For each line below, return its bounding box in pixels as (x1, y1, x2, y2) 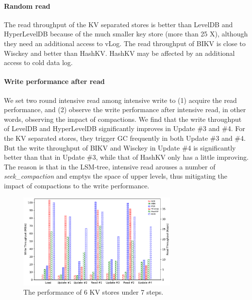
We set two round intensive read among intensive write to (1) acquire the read (4, 95, 237, 105)
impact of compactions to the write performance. (4, 180, 150, 190)
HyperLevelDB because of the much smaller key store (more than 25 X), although (4, 29, 248, 39)
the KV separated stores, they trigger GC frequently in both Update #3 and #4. (4, 133, 246, 143)
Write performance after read (4, 76, 105, 86)
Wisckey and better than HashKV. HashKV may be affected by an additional (4, 48, 235, 58)
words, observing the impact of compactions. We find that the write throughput (4, 114, 242, 124)
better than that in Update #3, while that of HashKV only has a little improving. (4, 152, 249, 162)
